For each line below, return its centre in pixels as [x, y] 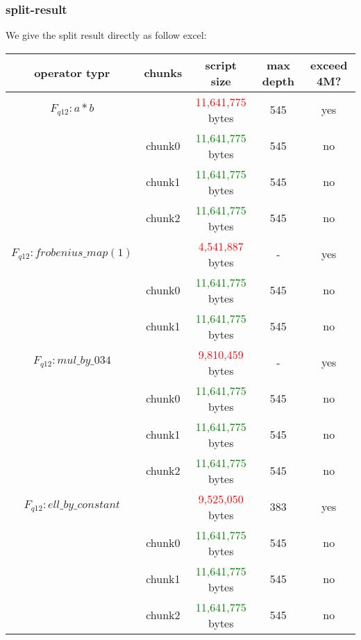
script [221, 65]
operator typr [72, 73]
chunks [163, 73]
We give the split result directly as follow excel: [106, 35]
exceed [329, 65]
